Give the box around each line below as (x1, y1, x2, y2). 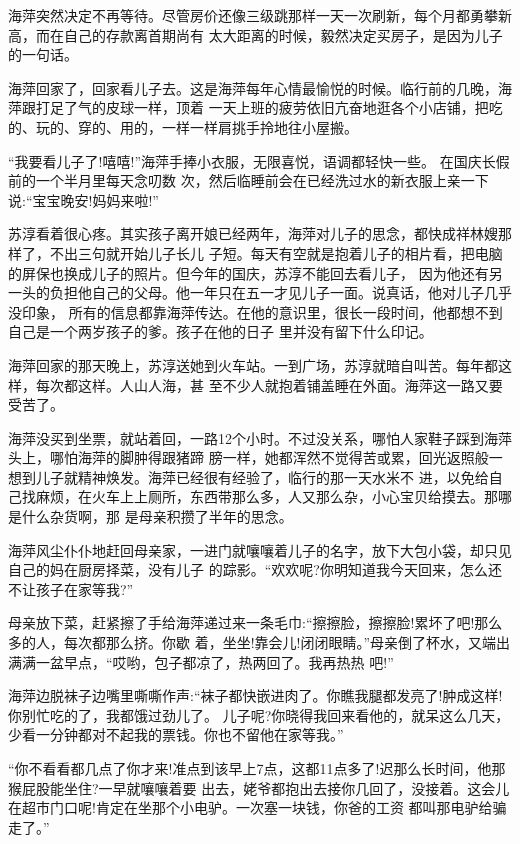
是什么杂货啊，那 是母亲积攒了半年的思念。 (8, 506, 293, 527)
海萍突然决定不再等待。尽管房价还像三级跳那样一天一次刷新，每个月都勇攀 (8, 5, 498, 25)
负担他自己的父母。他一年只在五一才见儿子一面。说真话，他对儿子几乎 (49, 282, 512, 303)
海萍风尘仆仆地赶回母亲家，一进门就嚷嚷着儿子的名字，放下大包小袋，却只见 (8, 539, 512, 560)
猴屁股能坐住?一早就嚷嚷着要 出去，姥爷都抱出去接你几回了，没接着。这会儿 (8, 777, 510, 798)
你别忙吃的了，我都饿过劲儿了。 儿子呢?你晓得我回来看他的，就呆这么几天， (8, 704, 510, 725)
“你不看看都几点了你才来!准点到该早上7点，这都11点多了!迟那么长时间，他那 (8, 758, 506, 778)
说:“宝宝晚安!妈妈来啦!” (8, 189, 159, 210)
